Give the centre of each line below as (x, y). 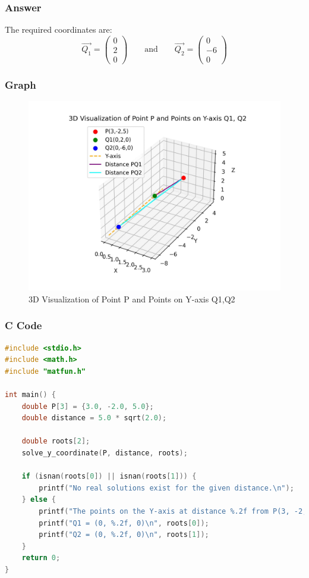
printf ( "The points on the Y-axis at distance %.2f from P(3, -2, (173, 511)
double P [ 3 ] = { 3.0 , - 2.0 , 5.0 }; (88, 406)
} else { (39, 500)
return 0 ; (41, 558)
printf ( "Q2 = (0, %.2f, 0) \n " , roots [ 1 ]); (124, 535)
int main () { (30, 394)
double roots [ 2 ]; (56, 441)
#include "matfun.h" (45, 371)
